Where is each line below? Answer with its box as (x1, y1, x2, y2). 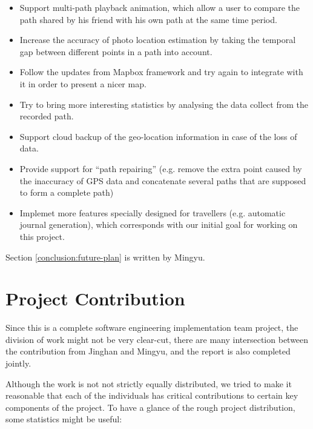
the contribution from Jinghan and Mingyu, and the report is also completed (5, 345, 291, 358)
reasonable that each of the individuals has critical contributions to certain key (5, 389, 298, 402)
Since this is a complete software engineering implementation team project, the (5, 321, 298, 334)
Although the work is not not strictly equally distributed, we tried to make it (5, 377, 292, 390)
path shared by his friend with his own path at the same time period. (19, 13, 277, 25)
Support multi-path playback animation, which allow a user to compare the (19, 1, 300, 13)
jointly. (5, 357, 31, 369)
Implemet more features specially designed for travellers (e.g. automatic (19, 206, 286, 219)
